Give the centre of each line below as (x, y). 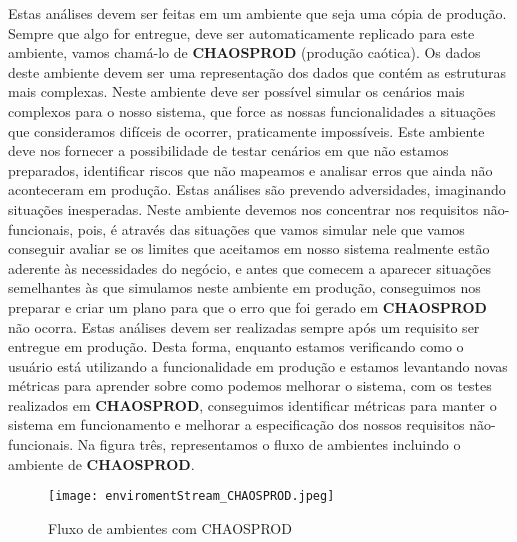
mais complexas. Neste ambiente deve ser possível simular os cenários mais (236, 91)
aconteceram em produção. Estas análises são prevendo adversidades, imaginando (257, 189)
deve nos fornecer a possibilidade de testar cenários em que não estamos (228, 150)
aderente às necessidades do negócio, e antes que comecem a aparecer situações (250, 267)
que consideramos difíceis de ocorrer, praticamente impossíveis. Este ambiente (246, 130)
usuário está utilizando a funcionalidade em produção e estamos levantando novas (258, 365)
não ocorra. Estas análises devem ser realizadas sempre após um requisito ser (244, 326)
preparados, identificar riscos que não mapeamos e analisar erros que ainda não (250, 169)
